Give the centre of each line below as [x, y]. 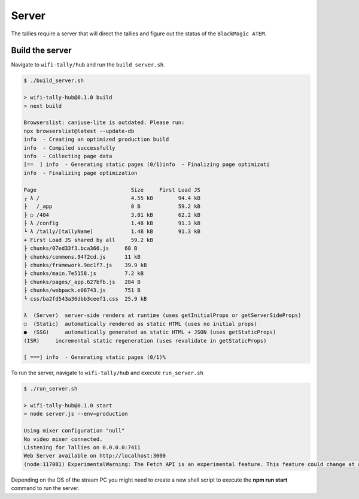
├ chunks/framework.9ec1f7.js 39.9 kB [85, 265]
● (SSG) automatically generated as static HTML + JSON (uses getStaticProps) [150, 332]
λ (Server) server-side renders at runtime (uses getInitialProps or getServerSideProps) [162, 315]
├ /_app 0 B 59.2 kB [112, 206]
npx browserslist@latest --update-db [79, 131]
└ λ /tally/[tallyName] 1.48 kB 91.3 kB [112, 232]
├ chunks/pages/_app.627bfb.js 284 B [82, 282]
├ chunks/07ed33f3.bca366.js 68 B [80, 248]
